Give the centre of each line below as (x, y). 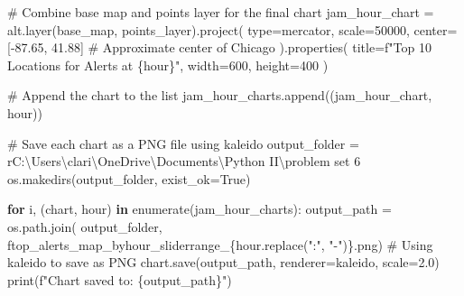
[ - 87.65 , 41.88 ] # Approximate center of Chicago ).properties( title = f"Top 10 (219, 47)
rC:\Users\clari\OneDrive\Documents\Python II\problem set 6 (184, 161)
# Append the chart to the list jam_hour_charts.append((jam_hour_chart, (220, 95)
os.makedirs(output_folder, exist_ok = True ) (129, 178)
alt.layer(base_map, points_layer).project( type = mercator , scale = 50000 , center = (232, 29)
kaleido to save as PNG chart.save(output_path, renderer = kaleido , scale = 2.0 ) (223, 262)
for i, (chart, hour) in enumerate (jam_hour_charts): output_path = (200, 209)
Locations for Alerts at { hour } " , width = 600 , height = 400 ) (168, 65)
